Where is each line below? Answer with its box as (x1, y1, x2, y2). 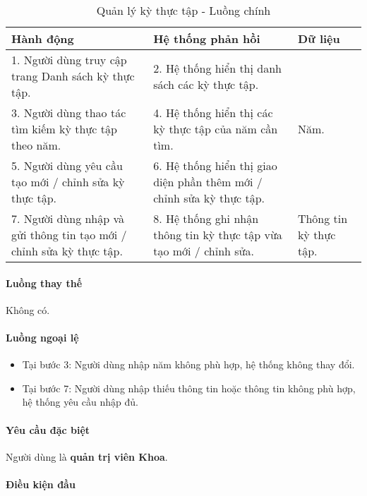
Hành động (11, 30, 74, 47)
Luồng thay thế (6, 275, 83, 290)
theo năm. (11, 137, 61, 153)
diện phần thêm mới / (153, 174, 263, 190)
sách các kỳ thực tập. (153, 75, 259, 92)
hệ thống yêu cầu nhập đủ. (22, 394, 138, 409)
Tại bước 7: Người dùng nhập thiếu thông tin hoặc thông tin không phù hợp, (22, 380, 356, 395)
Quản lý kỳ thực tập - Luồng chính (96, 2, 271, 18)
